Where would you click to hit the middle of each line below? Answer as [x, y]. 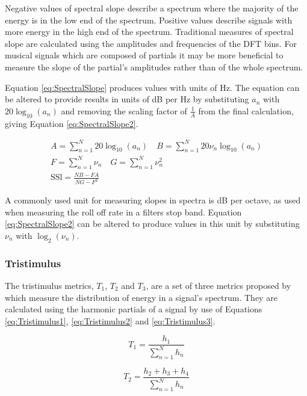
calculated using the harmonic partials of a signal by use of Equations [134, 309]
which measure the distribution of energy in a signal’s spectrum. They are [141, 297]
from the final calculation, [246, 110]
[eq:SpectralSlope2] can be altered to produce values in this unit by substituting [152, 224]
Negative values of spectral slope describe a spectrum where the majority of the [152, 8]
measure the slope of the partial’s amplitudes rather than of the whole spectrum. [154, 67]
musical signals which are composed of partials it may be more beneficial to [144, 55]
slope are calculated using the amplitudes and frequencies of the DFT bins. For [151, 43]
